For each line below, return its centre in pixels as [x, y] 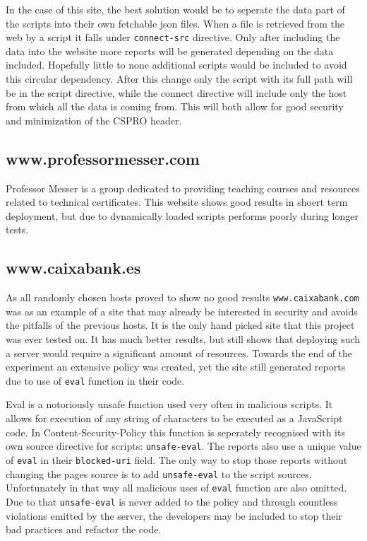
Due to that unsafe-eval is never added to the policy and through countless [172, 501]
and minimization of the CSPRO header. [94, 120]
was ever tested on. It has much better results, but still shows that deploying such [183, 339]
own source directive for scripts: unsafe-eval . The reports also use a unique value [183, 446]
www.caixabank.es [73, 268]
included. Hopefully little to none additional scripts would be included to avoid [176, 65]
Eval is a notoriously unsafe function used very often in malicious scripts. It [169, 404]
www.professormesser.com [103, 158]
